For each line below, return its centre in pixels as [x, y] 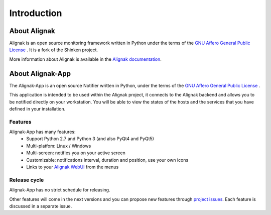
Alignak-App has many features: [42, 132]
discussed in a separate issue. [41, 206]
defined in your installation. [37, 109]
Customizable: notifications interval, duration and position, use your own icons [107, 160]
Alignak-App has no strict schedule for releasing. [60, 190]
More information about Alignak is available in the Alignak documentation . [85, 59]
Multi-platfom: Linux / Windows [59, 146]
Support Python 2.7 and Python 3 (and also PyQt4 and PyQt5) [90, 139]
